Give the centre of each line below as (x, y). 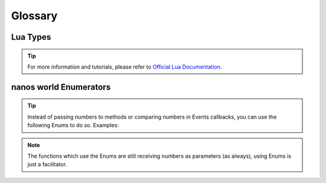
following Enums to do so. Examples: (73, 125)
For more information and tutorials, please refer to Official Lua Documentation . (125, 67)
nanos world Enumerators (61, 87)
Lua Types (31, 37)
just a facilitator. (47, 164)
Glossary (34, 16)
